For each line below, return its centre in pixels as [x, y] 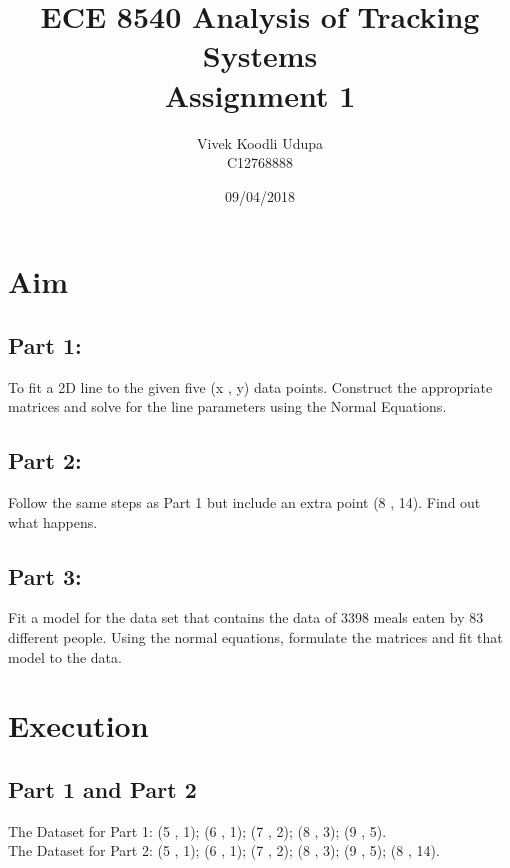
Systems [260, 55]
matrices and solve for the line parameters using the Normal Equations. [227, 406]
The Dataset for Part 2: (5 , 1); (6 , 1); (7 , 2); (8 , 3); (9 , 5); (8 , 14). [224, 850]
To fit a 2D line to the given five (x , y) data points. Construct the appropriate [250, 386]
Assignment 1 [260, 94]
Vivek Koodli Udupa [260, 142]
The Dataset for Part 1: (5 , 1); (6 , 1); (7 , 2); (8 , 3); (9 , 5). [197, 830]
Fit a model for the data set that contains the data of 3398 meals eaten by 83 [246, 617]
